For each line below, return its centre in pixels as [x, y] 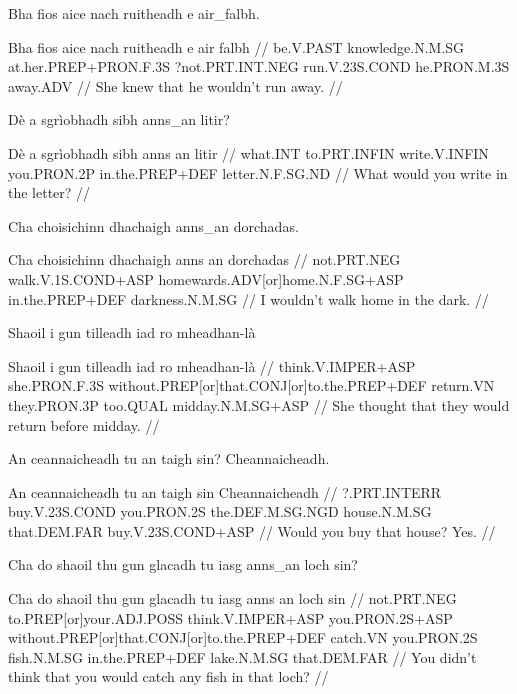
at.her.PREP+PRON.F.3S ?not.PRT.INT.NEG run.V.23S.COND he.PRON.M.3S [259, 66]
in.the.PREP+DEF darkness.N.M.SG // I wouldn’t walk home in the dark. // [248, 298]
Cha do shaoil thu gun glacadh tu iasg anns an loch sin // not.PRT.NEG [232, 598]
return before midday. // [84, 424]
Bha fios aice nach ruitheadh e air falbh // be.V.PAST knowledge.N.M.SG [236, 46]
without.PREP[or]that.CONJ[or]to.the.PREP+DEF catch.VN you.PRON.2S [243, 637]
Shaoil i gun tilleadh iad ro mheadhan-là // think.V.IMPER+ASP [212, 365]
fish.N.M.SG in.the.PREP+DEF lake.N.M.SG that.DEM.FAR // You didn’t [242, 656]
